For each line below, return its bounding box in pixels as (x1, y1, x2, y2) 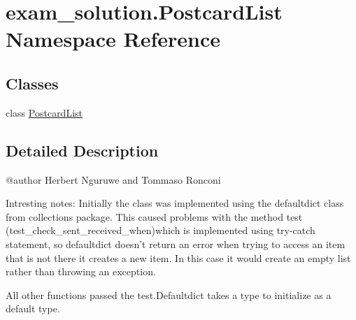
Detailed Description (6, 139, 159, 161)
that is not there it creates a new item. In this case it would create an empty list (6, 250, 351, 265)
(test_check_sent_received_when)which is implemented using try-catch (6, 223, 315, 238)
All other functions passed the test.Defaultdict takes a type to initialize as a (6, 287, 332, 302)
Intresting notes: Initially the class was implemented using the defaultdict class (6, 196, 344, 210)
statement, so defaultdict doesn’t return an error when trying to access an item (6, 236, 346, 251)
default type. (6, 301, 60, 316)
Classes (6, 72, 59, 94)
